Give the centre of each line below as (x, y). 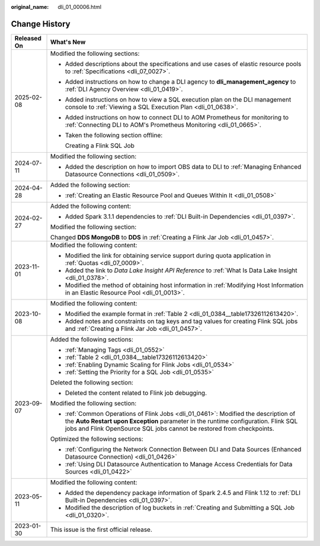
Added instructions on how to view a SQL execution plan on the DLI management (178, 99)
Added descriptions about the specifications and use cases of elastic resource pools (183, 64)
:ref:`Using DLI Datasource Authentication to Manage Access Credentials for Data (179, 464)
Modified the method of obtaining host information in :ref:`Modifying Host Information (184, 285)
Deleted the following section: (92, 382)
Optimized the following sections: (97, 438)
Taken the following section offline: (114, 135)
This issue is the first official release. (101, 529)
